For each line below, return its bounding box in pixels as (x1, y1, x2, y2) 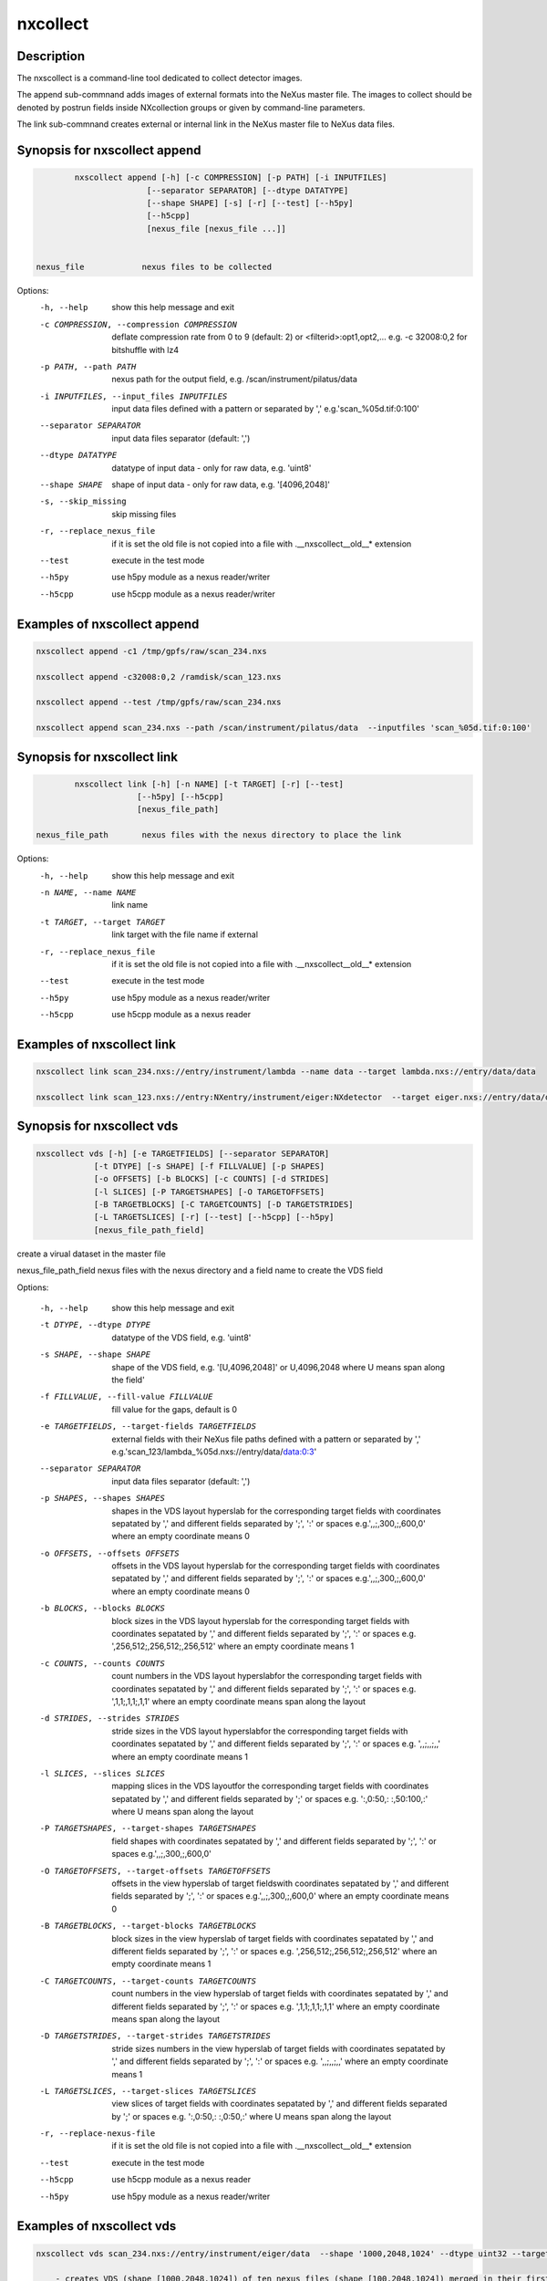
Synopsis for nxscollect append (16, 142, 201, 159)
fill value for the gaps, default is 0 (111, 1403, 237, 1414)
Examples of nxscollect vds (16, 2218, 177, 2234)
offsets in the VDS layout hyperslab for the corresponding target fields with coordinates (111, 1560, 440, 1571)
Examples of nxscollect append (16, 616, 200, 631)
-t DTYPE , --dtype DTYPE (39, 1319, 150, 1330)
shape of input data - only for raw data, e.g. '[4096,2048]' (111, 479, 330, 490)
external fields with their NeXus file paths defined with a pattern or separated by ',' (111, 1433, 421, 1444)
